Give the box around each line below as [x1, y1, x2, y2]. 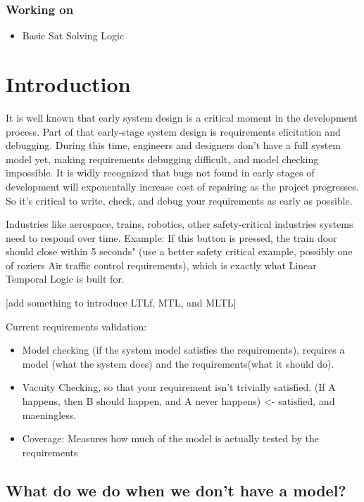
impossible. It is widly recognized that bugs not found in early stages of [6, 165, 315, 180]
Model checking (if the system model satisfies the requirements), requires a [22, 342, 345, 357]
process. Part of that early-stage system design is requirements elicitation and [6, 124, 341, 139]
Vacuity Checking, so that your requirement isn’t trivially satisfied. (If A [22, 380, 336, 394]
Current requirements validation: [6, 318, 147, 333]
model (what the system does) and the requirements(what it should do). [22, 356, 334, 371]
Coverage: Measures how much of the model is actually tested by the [22, 431, 319, 446]
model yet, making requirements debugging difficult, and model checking [6, 151, 319, 166]
